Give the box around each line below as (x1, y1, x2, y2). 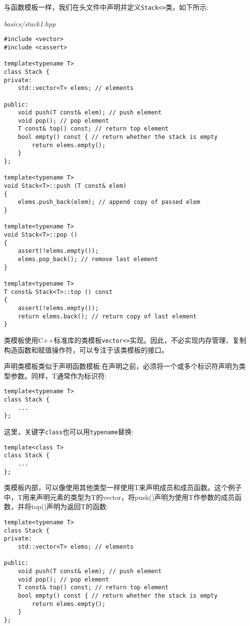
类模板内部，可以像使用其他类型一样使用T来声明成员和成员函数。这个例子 (4, 482, 242, 493)
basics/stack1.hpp (4, 18, 56, 28)
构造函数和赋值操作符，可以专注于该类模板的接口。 (4, 344, 168, 355)
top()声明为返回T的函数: (31, 501, 109, 512)
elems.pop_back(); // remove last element (18, 255, 158, 263)
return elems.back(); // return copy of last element (18, 313, 197, 320)
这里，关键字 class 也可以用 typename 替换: (4, 426, 134, 436)
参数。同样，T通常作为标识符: (10, 370, 107, 381)
